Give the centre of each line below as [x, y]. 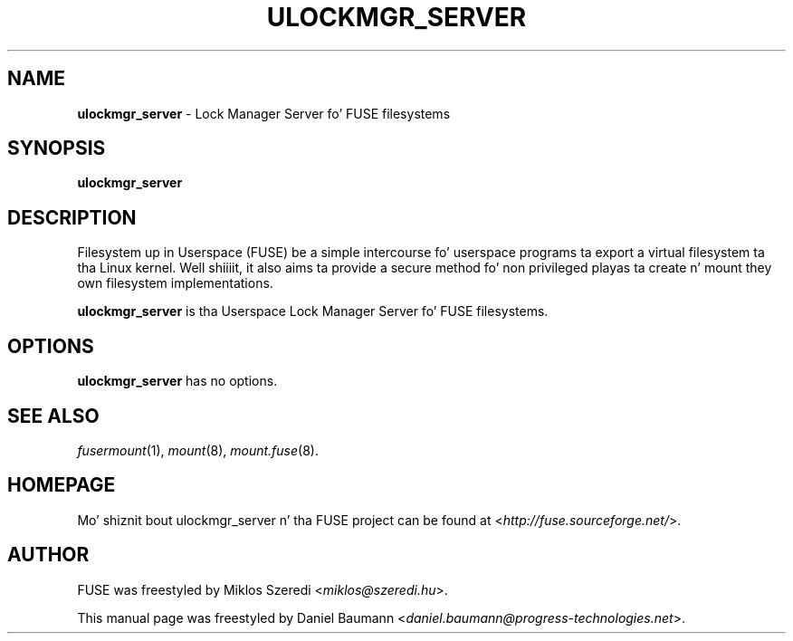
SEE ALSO [53, 416]
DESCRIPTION [72, 217]
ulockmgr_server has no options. [177, 381]
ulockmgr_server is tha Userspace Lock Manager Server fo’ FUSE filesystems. [313, 311]
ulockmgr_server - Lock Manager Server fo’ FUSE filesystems [264, 113]
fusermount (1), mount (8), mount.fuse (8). [198, 450]
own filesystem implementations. [175, 283]
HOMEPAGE [62, 485]
